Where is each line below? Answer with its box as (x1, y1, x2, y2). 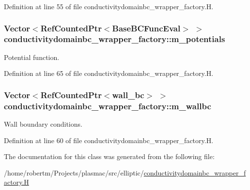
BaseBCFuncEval (112, 22, 181, 34)
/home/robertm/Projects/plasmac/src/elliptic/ (4, 167, 144, 177)
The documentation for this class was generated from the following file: (4, 151, 215, 161)
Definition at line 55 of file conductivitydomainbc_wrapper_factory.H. (4, 1, 214, 11)
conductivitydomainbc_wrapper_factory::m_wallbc (4, 100, 211, 112)
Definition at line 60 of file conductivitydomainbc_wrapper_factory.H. (4, 135, 214, 145)
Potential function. (4, 52, 60, 62)
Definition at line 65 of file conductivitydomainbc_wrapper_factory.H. (4, 68, 214, 78)
